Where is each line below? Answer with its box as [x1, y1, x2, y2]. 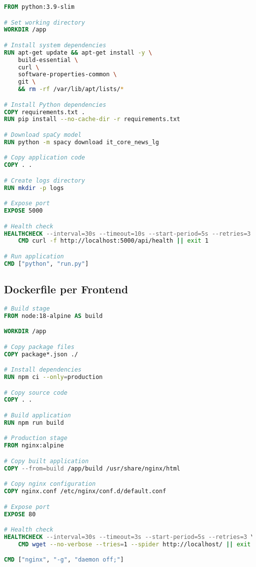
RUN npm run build [4, 419, 64, 426]
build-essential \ [18, 56, 78, 63]
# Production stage [4, 435, 67, 442]
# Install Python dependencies [4, 101, 106, 108]
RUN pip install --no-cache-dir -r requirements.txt [4, 116, 181, 123]
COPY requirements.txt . [4, 108, 85, 116]
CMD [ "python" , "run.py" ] [4, 260, 89, 267]
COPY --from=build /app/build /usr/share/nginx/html [4, 465, 180, 472]
